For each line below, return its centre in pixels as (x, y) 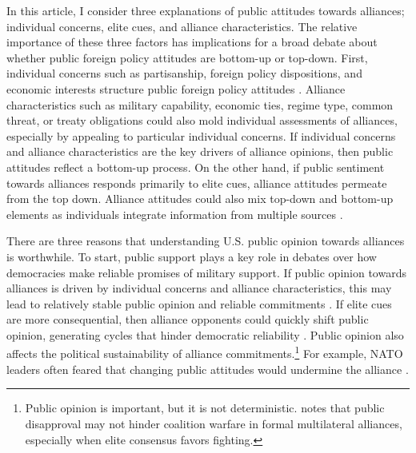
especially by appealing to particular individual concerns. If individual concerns (201, 135)
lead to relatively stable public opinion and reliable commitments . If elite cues (199, 303)
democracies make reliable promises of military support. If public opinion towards (206, 272)
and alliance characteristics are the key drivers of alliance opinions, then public (200, 151)
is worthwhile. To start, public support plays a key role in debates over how (192, 256)
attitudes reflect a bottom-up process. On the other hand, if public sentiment (196, 167)
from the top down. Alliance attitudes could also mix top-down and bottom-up (200, 199)
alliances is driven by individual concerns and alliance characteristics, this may (199, 288)
